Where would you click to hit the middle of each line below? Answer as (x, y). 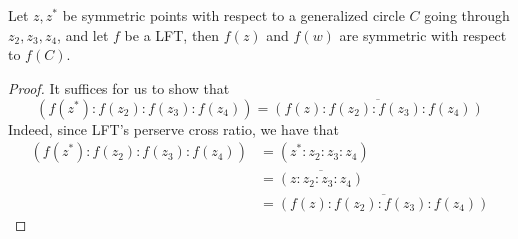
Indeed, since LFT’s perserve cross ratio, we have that (174, 128)
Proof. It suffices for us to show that (119, 87)
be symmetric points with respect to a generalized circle (233, 15)
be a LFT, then (172, 34)
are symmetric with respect (423, 34)
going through (467, 15)
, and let (83, 34)
